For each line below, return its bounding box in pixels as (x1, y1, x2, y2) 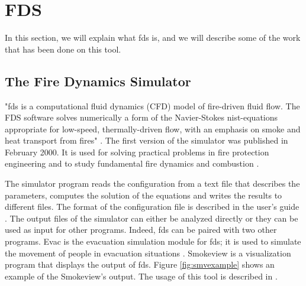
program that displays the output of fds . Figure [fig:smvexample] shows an (5, 258, 275, 271)
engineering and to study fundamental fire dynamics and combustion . (5, 157, 259, 170)
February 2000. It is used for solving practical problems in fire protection (5, 145, 269, 158)
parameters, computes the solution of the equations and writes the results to (5, 188, 282, 201)
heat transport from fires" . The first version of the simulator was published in (5, 134, 288, 147)
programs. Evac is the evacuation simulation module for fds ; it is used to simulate (5, 235, 301, 248)
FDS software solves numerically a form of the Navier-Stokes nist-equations (5, 111, 278, 123)
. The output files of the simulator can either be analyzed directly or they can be (5, 212, 298, 224)
